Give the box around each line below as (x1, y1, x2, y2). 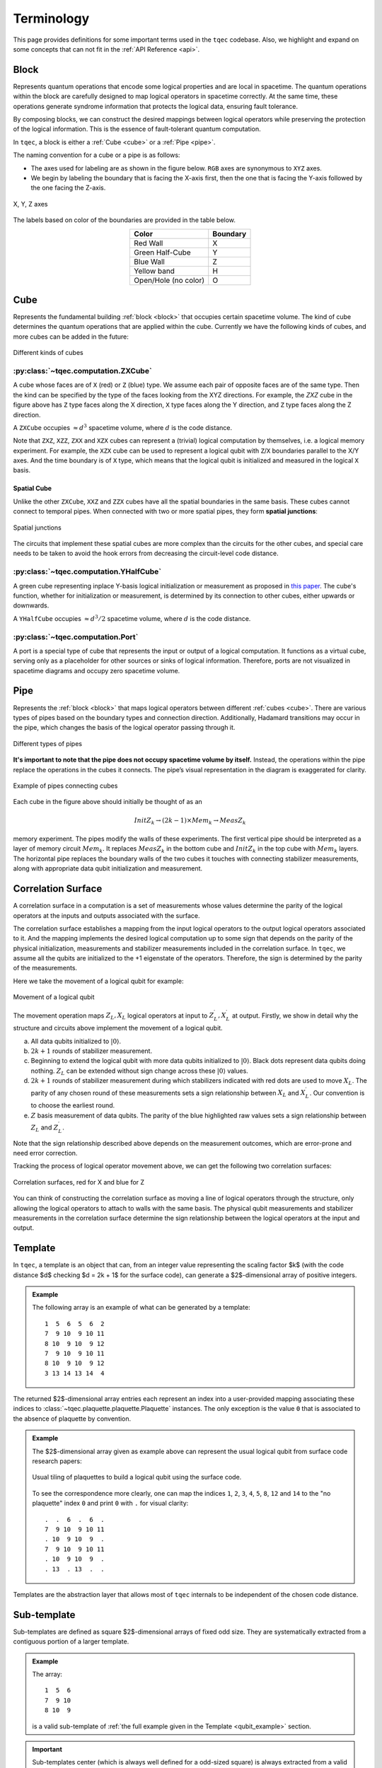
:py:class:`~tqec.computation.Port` (13, 632, 139, 641)
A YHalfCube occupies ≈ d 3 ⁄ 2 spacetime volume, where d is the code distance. (13, 614, 251, 622)
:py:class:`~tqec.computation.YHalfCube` (13, 566, 162, 576)
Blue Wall (134, 257, 166, 267)
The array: (32, 1670, 63, 1679)
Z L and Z (30, 1123, 59, 1133)
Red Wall (134, 238, 163, 248)
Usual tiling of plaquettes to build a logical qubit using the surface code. (32, 1473, 242, 1482)
